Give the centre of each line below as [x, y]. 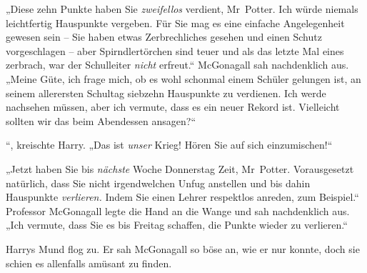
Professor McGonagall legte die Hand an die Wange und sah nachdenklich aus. [178, 210]
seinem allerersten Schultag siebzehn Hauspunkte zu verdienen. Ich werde [166, 93]
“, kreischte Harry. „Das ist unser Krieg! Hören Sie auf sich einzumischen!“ [169, 145]
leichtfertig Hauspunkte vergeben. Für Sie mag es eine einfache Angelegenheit [175, 23]
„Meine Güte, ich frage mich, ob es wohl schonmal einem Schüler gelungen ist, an [183, 78]
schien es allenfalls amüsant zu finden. [89, 263]
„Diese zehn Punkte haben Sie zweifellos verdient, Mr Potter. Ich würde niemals [182, 9]
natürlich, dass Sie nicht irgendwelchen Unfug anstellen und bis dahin [158, 183]
